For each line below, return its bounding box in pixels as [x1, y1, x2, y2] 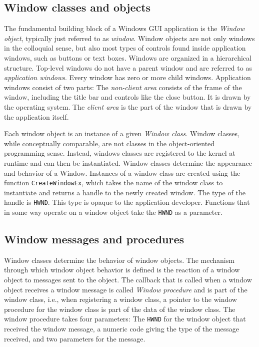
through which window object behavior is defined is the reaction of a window [4, 264, 240, 275]
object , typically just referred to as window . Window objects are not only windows [4, 33, 255, 43]
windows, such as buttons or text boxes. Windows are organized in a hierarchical [4, 52, 251, 63]
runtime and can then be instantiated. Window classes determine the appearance [4, 157, 252, 168]
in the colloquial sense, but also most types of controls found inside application [4, 43, 246, 53]
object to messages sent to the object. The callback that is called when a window [4, 274, 252, 285]
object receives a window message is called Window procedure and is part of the [4, 284, 247, 294]
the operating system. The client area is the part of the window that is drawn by [4, 101, 252, 112]
